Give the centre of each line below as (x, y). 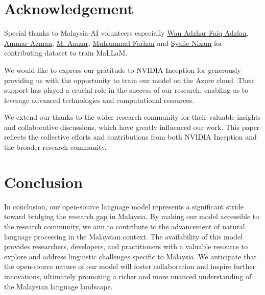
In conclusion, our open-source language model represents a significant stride (124, 206)
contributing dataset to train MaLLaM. (66, 53)
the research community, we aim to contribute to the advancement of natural (125, 226)
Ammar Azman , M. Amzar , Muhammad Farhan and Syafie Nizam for (113, 43)
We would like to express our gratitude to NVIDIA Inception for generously (123, 70)
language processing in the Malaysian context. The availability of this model (124, 236)
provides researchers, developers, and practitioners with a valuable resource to (126, 246)
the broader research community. (55, 147)
